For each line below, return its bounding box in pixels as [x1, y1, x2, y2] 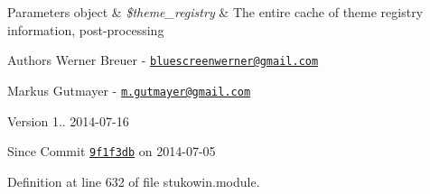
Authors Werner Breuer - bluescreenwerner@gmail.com [7, 51, 319, 69]
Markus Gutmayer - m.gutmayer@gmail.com [7, 80, 251, 99]
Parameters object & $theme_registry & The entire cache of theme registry [7, 3, 424, 21]
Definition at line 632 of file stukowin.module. [7, 171, 260, 190]
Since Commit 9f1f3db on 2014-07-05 [7, 142, 216, 161]
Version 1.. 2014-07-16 [7, 111, 129, 130]
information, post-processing [7, 20, 164, 39]
